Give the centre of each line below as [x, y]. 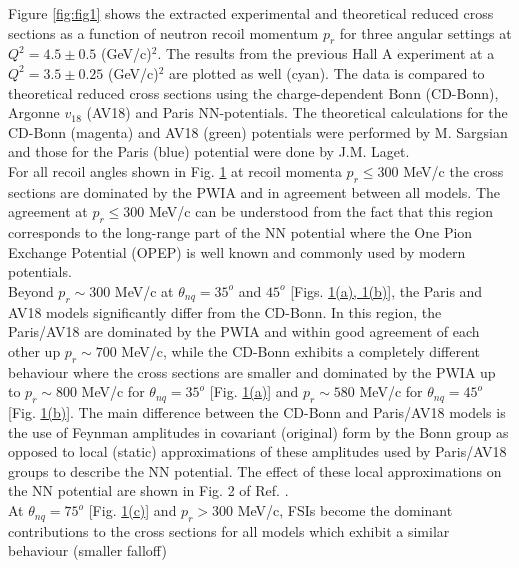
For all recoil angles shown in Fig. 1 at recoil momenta [175, 170]
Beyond [31, 290]
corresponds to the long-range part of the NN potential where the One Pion [240, 232]
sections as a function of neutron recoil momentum [163, 32]
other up [34, 350]
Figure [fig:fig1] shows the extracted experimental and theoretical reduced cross [251, 13]
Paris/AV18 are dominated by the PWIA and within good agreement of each [244, 331]
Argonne [34, 112]
